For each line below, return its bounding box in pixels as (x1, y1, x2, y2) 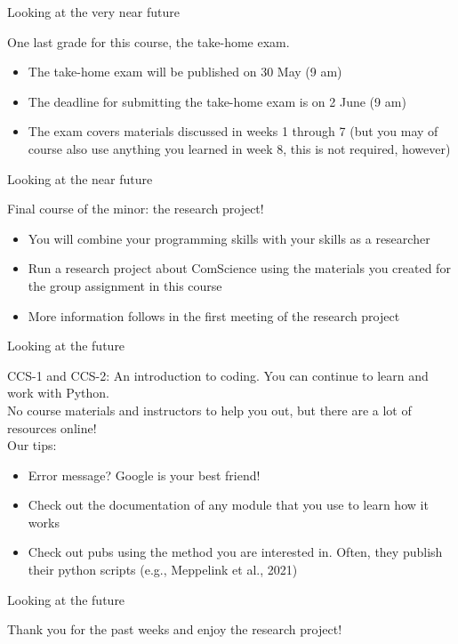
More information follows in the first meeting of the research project (28, 306, 400, 325)
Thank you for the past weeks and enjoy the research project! (7, 620, 342, 639)
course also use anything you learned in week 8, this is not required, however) (28, 139, 451, 157)
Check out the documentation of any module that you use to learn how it (28, 495, 429, 514)
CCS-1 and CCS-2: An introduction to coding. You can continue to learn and (7, 366, 429, 384)
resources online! (7, 418, 97, 437)
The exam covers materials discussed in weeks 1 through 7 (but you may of (28, 122, 438, 141)
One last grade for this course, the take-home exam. (7, 32, 290, 51)
